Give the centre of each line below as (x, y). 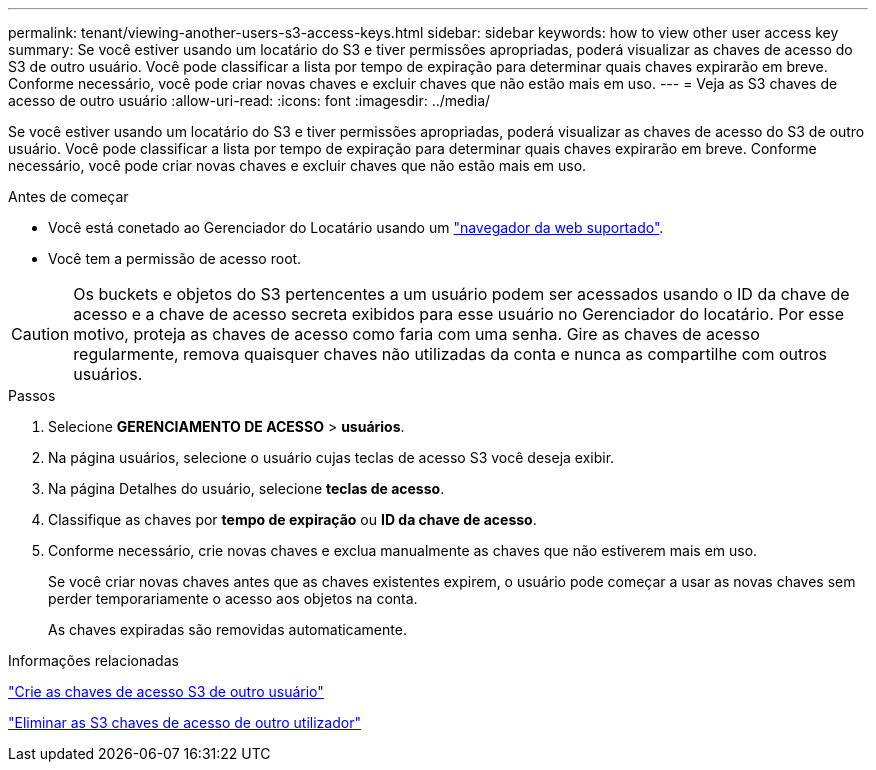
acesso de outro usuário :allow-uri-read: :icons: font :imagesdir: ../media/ (249, 100)
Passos (32, 395)
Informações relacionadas (93, 660)
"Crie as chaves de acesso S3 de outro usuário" (166, 691)
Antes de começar (68, 196)
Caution (40, 334)
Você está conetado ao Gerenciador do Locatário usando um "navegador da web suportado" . (356, 227)
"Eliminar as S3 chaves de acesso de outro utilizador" (184, 722)
